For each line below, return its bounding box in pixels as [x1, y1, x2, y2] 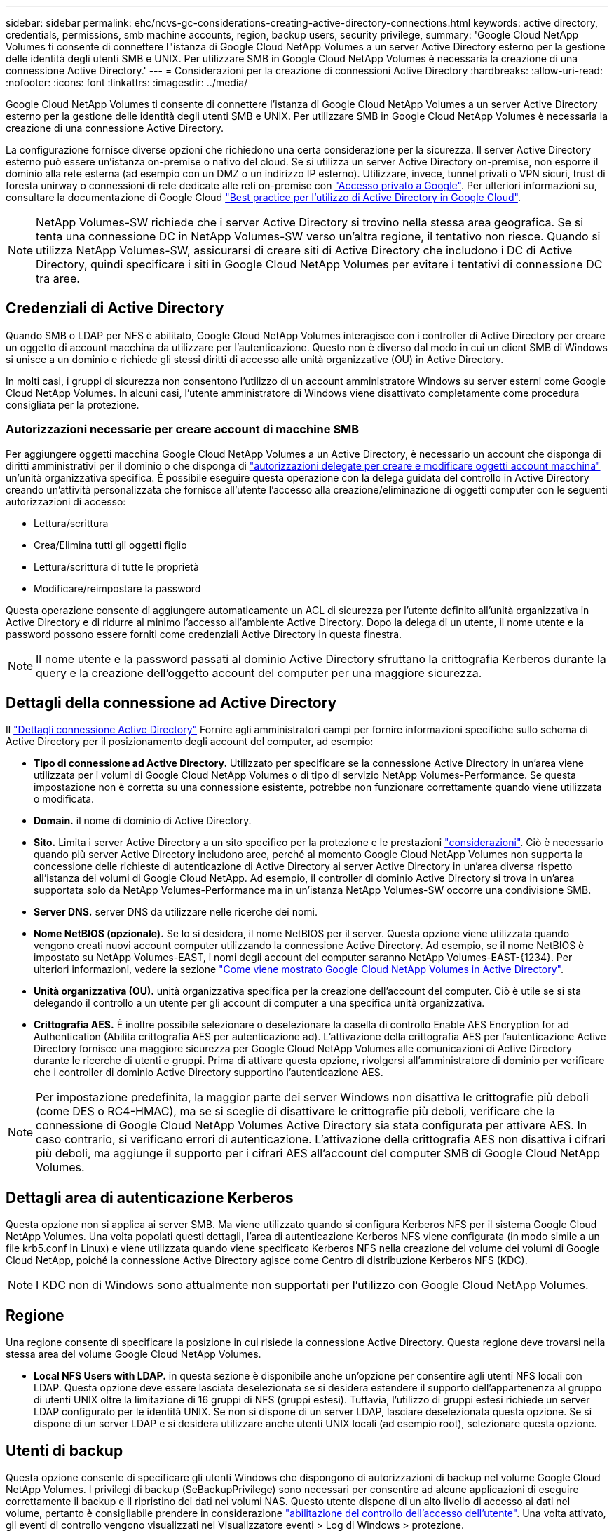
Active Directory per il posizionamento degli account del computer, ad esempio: [6, 735, 374, 748]
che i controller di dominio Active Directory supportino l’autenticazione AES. [34, 1066, 383, 1079]
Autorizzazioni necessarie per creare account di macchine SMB [6, 422, 360, 437]
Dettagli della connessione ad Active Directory [6, 694, 337, 712]
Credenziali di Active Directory [6, 299, 224, 318]
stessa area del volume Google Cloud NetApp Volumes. [6, 1348, 261, 1361]
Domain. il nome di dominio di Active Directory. [34, 815, 252, 827]
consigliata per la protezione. [6, 398, 139, 411]
